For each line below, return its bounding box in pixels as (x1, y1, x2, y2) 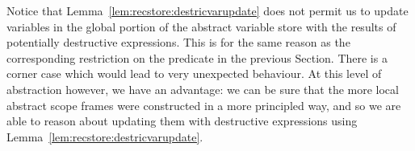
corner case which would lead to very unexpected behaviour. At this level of (6, 65, 382, 82)
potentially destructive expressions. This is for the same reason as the (6, 34, 350, 51)
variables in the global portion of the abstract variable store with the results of (6, 18, 396, 35)
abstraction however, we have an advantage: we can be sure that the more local (6, 80, 399, 97)
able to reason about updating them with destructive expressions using (6, 112, 358, 129)
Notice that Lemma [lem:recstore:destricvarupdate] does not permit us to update (6, 2, 409, 18)
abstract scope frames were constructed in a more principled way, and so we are (6, 96, 401, 113)
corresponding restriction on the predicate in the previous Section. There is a (6, 49, 388, 66)
